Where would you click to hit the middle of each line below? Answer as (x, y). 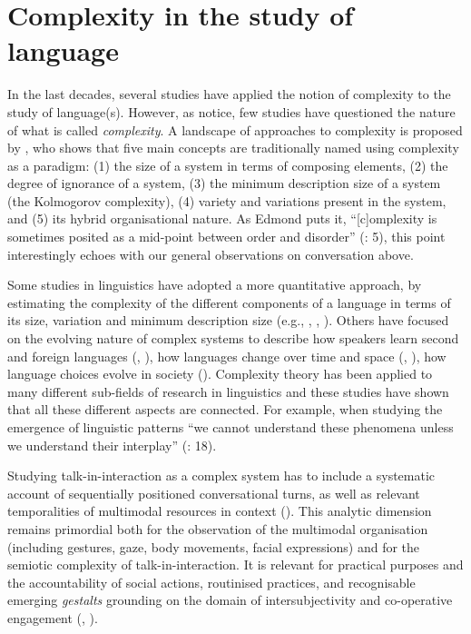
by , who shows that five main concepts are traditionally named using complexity (233, 148)
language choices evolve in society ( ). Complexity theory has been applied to (220, 374)
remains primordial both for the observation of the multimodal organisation (218, 528)
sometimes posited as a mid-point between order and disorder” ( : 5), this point (226, 237)
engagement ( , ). (53, 617)
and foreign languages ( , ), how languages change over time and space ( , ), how (227, 356)
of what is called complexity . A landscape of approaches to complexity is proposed (235, 129)
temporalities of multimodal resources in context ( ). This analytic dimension (220, 511)
